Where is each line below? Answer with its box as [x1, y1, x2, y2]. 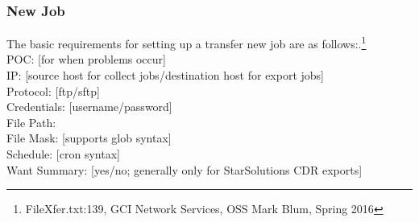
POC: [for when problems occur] [6, 51, 166, 68]
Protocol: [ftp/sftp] [6, 82, 100, 99]
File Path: [6, 113, 56, 130]
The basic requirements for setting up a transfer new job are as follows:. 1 [6, 33, 367, 51]
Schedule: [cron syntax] [6, 146, 120, 162]
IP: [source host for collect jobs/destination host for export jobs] [6, 67, 325, 84]
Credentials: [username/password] [6, 98, 172, 115]
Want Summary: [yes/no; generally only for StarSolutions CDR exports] [6, 161, 363, 178]
